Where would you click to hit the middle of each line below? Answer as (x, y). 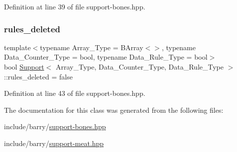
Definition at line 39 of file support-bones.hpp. (75, 6)
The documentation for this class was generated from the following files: (114, 110)
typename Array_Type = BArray (92, 47)
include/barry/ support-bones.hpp (55, 126)
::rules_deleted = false (38, 76)
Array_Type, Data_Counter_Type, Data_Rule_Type (140, 67)
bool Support (24, 67)
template (17, 47)
